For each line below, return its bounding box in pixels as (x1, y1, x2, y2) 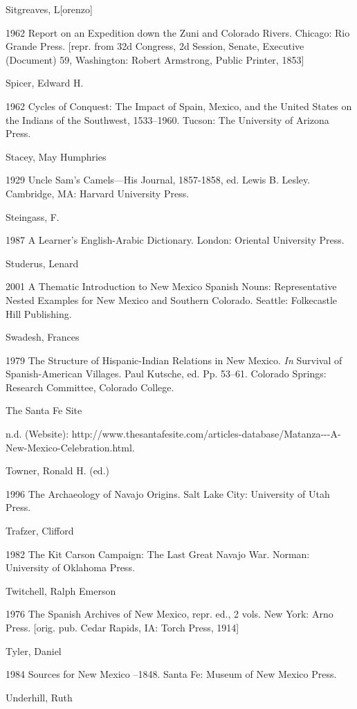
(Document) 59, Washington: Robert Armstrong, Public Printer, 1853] (6, 52, 304, 66)
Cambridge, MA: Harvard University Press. (6, 186, 190, 200)
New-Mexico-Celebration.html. (6, 440, 135, 454)
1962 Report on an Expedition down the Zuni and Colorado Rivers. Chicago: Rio (6, 25, 350, 39)
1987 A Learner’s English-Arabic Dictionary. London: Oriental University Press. (6, 233, 345, 247)
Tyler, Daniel (6, 643, 62, 658)
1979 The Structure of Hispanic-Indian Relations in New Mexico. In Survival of (6, 352, 342, 367)
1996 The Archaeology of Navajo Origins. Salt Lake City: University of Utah (6, 486, 330, 501)
